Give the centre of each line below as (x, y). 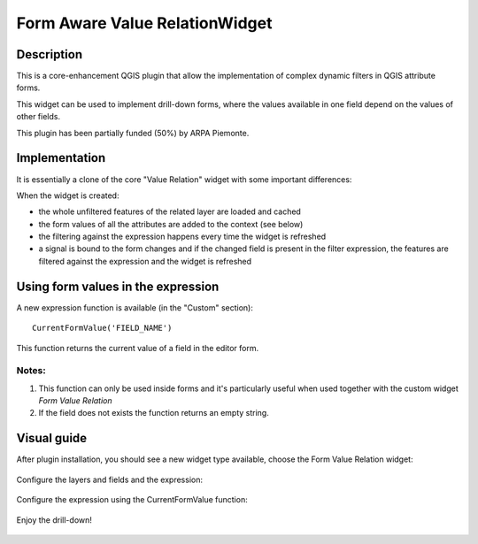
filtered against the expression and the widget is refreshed (145, 261)
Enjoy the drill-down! (54, 520)
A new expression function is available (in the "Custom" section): (135, 307)
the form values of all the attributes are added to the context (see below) (171, 224)
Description (50, 54)
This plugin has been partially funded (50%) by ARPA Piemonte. (133, 133)
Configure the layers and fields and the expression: (110, 479)
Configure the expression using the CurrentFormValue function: (132, 500)
